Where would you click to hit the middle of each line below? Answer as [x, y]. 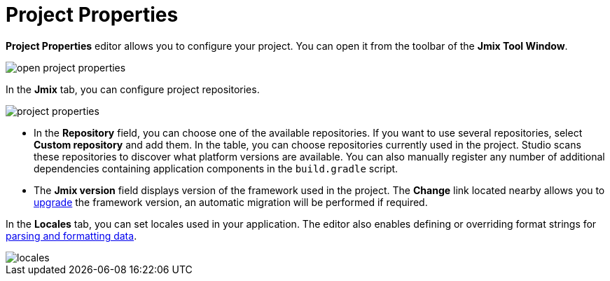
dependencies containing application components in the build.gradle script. [216, 168]
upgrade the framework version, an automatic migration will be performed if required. [231, 202]
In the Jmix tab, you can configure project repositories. [133, 89]
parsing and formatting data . [71, 235]
